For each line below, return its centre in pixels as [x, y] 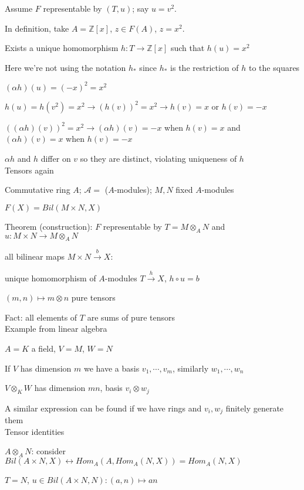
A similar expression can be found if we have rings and [103, 408]
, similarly [190, 368]
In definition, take [37, 28]
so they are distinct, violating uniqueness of [158, 159]
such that [188, 48]
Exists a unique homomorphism [62, 48]
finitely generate [255, 408]
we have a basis [112, 368]
